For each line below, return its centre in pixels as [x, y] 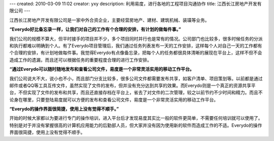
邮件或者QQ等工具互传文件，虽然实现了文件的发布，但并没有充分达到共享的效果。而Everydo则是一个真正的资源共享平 [132, 85]
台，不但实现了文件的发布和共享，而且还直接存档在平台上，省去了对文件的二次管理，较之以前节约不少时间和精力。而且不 [136, 92]
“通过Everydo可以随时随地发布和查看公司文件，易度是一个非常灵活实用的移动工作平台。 [102, 69]
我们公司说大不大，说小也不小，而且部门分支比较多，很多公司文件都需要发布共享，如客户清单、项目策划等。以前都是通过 [136, 78]
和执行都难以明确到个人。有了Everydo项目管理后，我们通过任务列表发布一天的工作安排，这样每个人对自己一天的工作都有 [136, 45]
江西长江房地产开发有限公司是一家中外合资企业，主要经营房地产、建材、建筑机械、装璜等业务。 [109, 20]
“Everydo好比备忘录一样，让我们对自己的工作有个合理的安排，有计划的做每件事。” [95, 29]
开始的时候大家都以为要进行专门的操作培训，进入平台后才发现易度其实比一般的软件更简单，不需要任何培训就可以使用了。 [136, 118]
